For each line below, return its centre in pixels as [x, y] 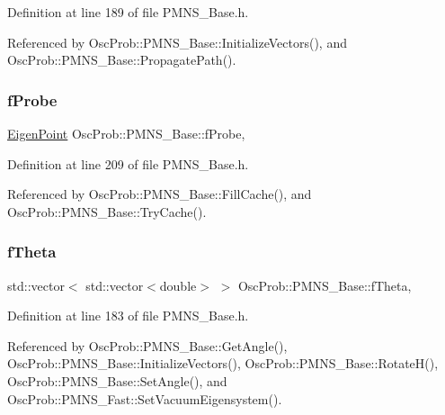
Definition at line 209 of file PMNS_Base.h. [128, 163]
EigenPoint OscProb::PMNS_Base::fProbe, [126, 133]
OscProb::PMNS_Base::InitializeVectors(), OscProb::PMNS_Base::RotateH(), [223, 363]
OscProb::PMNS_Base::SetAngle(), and [117, 380]
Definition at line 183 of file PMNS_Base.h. [128, 316]
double [178, 285]
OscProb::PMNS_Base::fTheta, [325, 285]
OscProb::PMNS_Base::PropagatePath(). [122, 60]
